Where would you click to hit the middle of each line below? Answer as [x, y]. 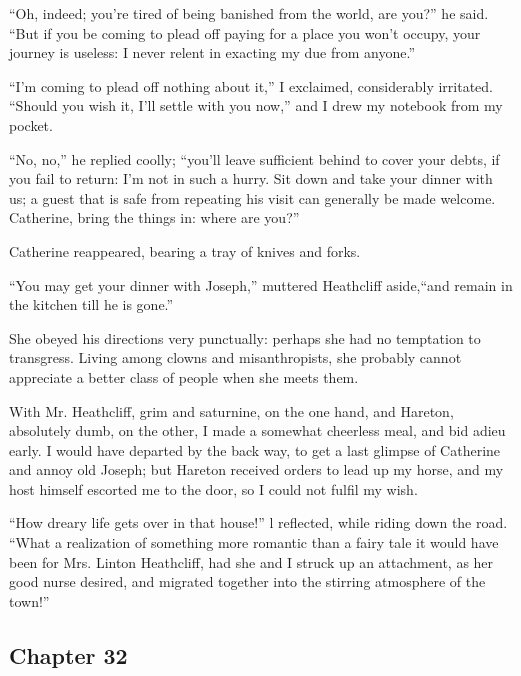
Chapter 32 [68, 654]
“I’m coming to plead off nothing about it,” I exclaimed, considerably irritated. [251, 85]
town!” [29, 600]
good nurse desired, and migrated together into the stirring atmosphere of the [247, 581]
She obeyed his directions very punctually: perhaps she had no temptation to [245, 337]
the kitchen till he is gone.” [91, 304]
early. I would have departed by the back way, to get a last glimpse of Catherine [255, 449]
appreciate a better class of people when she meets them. [184, 376]
